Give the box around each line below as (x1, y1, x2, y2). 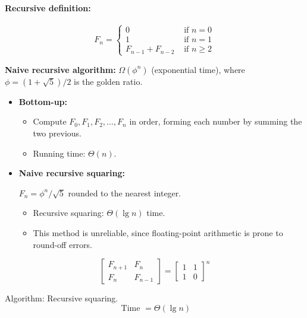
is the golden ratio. (74, 75, 143, 87)
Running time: (33, 147, 86, 159)
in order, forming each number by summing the (129, 115, 302, 128)
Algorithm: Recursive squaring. (5, 292, 118, 304)
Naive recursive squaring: (18, 167, 126, 179)
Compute (33, 115, 67, 128)
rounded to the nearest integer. (68, 186, 181, 199)
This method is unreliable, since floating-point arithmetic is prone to (33, 227, 283, 239)
